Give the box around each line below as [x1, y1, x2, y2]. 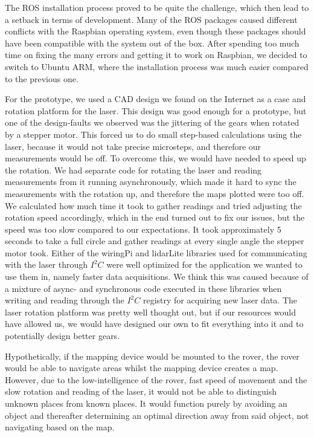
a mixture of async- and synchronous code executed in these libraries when [5, 282, 282, 294]
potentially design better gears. [5, 329, 120, 342]
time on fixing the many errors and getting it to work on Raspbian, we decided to [5, 48, 307, 61]
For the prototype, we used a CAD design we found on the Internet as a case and [5, 92, 306, 105]
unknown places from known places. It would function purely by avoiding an [5, 397, 287, 409]
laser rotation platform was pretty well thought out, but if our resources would [5, 305, 296, 318]
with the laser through [5, 258, 88, 271]
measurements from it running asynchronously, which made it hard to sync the [5, 175, 296, 188]
